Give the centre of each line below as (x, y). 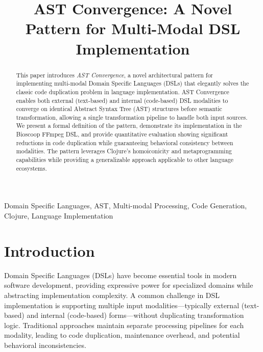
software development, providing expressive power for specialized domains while (129, 285)
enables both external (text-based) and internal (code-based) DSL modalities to (122, 100)
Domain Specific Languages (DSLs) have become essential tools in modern (121, 275)
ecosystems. (31, 168)
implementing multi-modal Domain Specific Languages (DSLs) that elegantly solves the (133, 83)
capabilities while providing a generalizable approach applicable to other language (125, 160)
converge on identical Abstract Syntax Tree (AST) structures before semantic (119, 109)
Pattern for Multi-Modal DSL (133, 28)
